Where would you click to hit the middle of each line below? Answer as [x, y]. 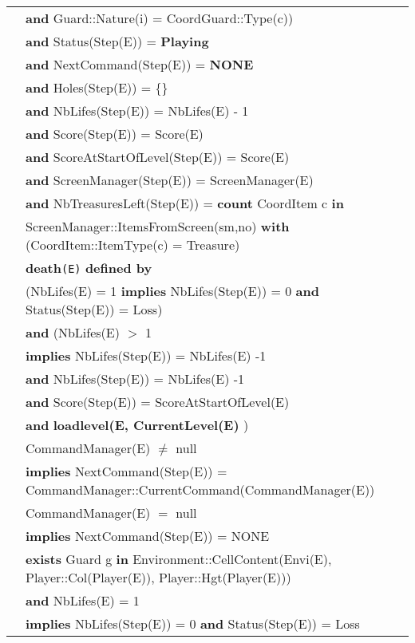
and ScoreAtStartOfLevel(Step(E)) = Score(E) [158, 157]
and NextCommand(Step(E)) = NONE [140, 64]
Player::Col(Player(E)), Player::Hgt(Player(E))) [158, 577]
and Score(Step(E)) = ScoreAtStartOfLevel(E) [158, 402]
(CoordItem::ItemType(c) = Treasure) [133, 245]
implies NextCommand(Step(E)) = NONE [148, 536]
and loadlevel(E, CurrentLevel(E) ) [137, 425]
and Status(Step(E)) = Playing [117, 41]
